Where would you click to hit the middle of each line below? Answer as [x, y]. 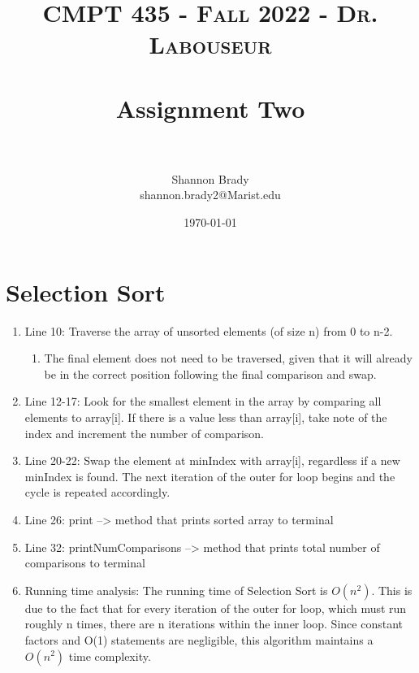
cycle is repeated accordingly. [97, 492]
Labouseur [210, 44]
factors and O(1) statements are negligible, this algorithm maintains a [199, 639]
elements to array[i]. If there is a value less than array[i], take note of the [206, 417]
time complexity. [110, 656]
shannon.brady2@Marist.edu [210, 195]
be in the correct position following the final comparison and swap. [210, 373]
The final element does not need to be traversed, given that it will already [228, 358]
